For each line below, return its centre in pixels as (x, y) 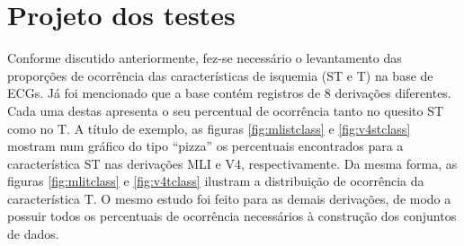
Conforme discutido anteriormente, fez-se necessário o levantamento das (205, 58)
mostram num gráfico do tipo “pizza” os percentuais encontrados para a (205, 146)
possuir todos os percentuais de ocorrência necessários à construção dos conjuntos (232, 216)
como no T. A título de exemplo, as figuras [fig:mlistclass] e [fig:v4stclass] (209, 128)
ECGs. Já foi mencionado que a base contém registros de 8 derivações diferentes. (229, 93)
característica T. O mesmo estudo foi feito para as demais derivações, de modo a (229, 198)
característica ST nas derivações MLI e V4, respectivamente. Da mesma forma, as (232, 163)
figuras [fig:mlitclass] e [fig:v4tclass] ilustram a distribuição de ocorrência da (216, 181)
